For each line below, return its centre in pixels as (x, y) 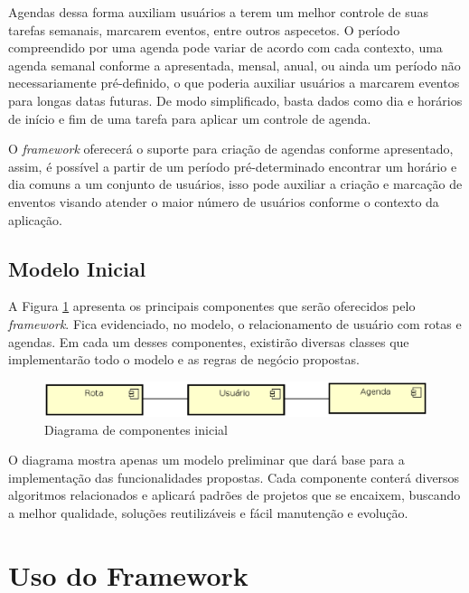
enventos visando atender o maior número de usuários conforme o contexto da (224, 201)
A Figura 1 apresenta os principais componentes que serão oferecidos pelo (212, 306)
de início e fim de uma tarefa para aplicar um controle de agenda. (190, 118)
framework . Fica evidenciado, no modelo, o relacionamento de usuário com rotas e (235, 323)
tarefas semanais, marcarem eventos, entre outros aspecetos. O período (204, 29)
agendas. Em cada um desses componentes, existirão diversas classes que (209, 341)
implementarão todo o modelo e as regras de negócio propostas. (184, 359)
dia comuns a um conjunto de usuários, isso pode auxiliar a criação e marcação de (235, 184)
